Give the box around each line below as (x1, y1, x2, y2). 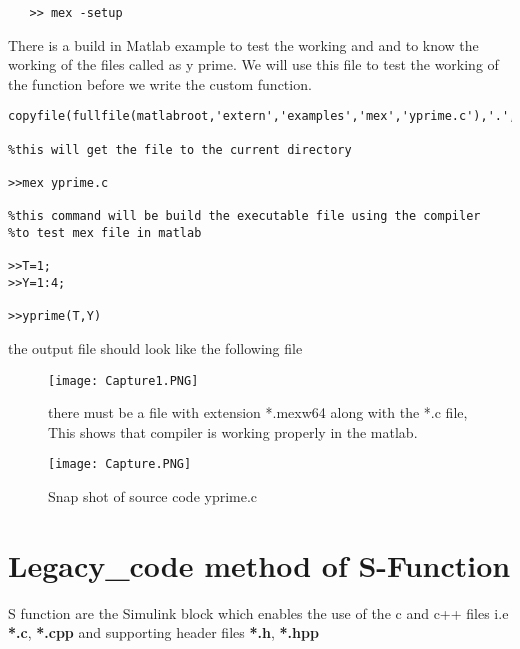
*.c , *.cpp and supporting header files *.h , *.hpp (8, 622, 319, 643)
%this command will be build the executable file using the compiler (8, 209, 481, 224)
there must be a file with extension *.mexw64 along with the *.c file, (48, 402, 468, 423)
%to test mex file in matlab (8, 226, 202, 241)
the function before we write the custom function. (8, 73, 312, 94)
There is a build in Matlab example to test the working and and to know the (8, 34, 479, 55)
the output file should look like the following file (8, 337, 303, 358)
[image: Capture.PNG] (48, 457, 192, 472)
